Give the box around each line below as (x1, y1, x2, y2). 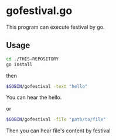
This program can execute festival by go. (6, 23, 105, 30)
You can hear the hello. (6, 94, 62, 101)
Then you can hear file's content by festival (6, 127, 111, 134)
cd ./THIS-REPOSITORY (6, 56, 59, 62)
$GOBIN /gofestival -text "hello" (6, 83, 88, 89)
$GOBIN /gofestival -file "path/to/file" (6, 117, 107, 122)
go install (6, 62, 33, 67)
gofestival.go (6, 4, 73, 18)
